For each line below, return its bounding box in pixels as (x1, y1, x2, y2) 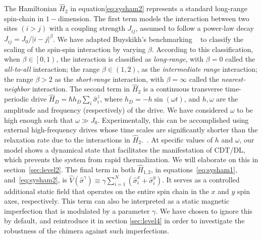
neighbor (4, 83, 30, 94)
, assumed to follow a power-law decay (135, 23, 254, 33)
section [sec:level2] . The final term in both (4, 164, 135, 175)
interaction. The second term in (32, 83, 130, 94)
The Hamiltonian (4, 3, 57, 14)
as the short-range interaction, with (55, 73, 164, 84)
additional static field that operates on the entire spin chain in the (4, 185, 209, 196)
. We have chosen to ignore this (155, 205, 252, 216)
